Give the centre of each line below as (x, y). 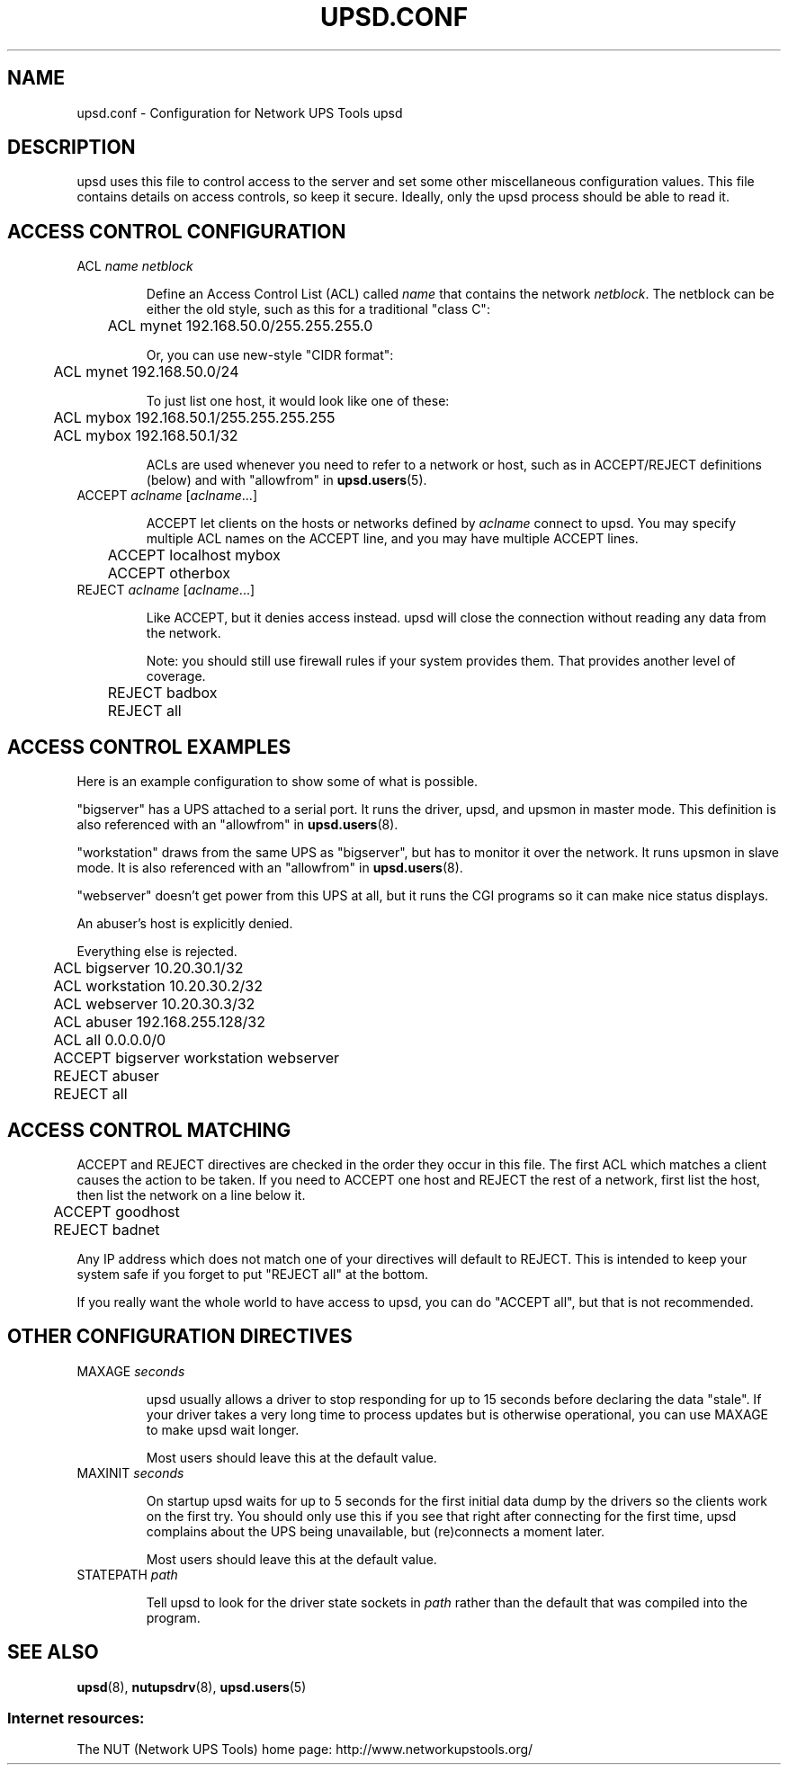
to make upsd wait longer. (223, 1429)
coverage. (176, 676)
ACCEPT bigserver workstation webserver (197, 1058)
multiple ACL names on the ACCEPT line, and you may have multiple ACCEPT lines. (392, 539)
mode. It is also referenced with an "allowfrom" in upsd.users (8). (270, 868)
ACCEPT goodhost (116, 1211)
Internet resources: (76, 1718)
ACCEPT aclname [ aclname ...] (167, 496)
